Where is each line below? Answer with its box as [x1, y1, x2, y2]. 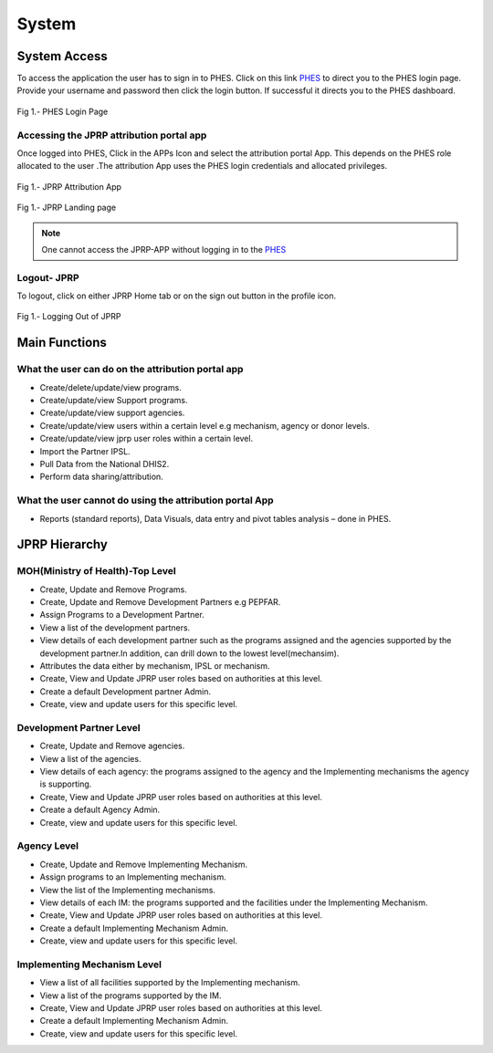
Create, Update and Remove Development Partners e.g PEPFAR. [39, 597, 281, 608]
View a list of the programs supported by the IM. [39, 990, 222, 1001]
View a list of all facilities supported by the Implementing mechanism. [39, 977, 300, 988]
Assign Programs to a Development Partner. [39, 610, 205, 620]
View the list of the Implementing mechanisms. [39, 884, 216, 895]
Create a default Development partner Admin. [39, 685, 212, 697]
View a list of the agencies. [39, 753, 142, 764]
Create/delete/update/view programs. [39, 381, 182, 392]
